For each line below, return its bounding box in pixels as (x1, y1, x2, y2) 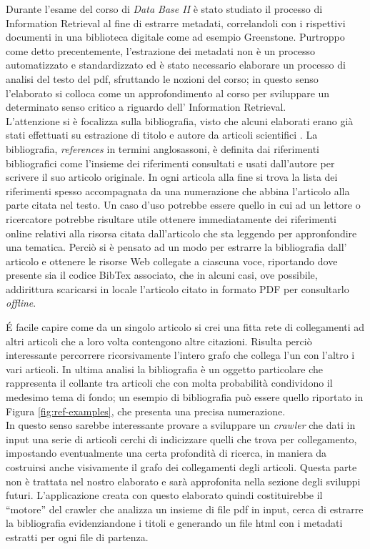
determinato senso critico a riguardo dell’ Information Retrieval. (6, 99, 286, 114)
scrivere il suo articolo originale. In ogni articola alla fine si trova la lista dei (6, 169, 338, 184)
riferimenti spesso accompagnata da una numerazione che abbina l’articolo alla (6, 183, 350, 198)
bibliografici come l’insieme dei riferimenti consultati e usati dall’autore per (6, 155, 335, 170)
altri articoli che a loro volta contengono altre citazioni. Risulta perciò (6, 333, 312, 348)
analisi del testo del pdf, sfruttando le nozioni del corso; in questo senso (6, 71, 319, 86)
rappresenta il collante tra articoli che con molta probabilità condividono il (6, 375, 333, 390)
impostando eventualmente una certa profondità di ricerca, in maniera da (6, 445, 327, 460)
